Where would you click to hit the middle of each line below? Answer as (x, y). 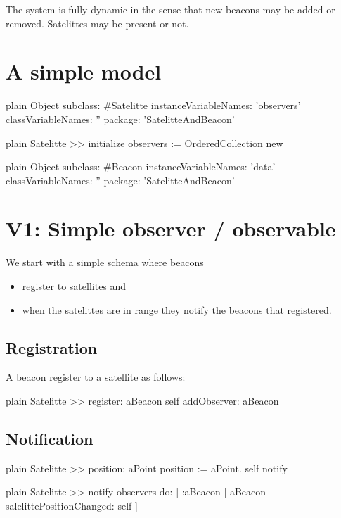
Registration (52, 347)
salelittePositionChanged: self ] (72, 505)
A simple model (84, 71)
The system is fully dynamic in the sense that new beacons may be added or (170, 9)
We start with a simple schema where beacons (105, 262)
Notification (50, 438)
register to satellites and (74, 286)
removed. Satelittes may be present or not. (97, 23)
